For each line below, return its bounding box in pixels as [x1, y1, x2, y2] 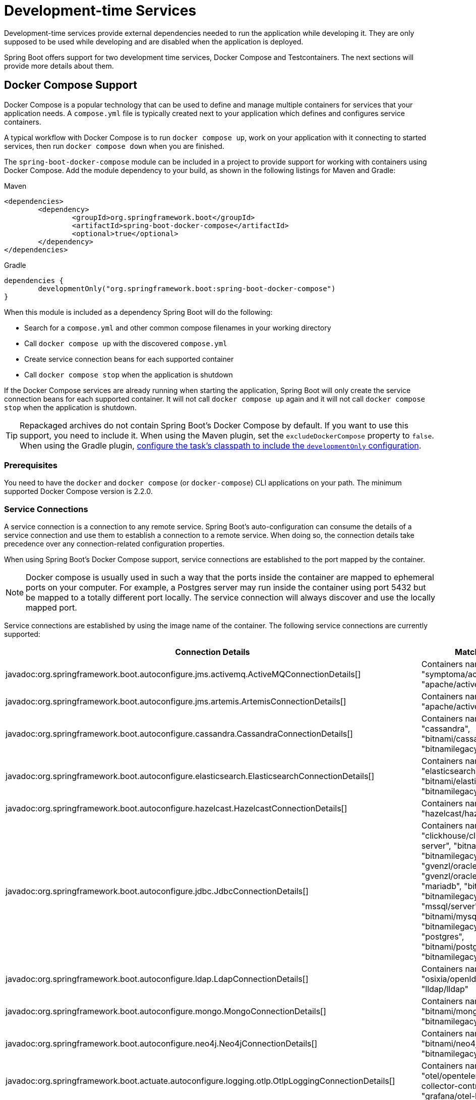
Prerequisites [4, 460, 57, 470]
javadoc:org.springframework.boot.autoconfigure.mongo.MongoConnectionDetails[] [6, 1006, 326, 1017]
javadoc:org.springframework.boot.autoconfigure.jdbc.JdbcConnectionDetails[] [6, 886, 309, 897]
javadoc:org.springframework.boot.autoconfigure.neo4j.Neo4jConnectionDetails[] [6, 1038, 318, 1049]
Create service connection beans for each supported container [24, 354, 234, 363]
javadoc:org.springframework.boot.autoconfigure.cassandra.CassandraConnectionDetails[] [6, 729, 353, 739]
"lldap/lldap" [421, 984, 468, 995]
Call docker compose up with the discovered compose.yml [24, 339, 227, 348]
